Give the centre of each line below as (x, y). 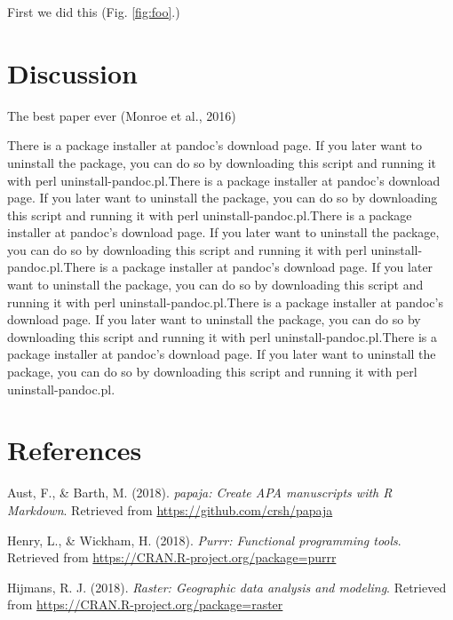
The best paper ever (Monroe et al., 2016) (122, 115)
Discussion (72, 72)
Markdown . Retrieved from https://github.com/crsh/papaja (170, 509)
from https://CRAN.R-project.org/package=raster (145, 604)
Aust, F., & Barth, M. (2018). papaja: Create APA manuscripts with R (200, 493)
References (75, 450)
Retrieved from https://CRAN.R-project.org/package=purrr (172, 557)
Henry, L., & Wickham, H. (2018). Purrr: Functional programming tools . (204, 540)
